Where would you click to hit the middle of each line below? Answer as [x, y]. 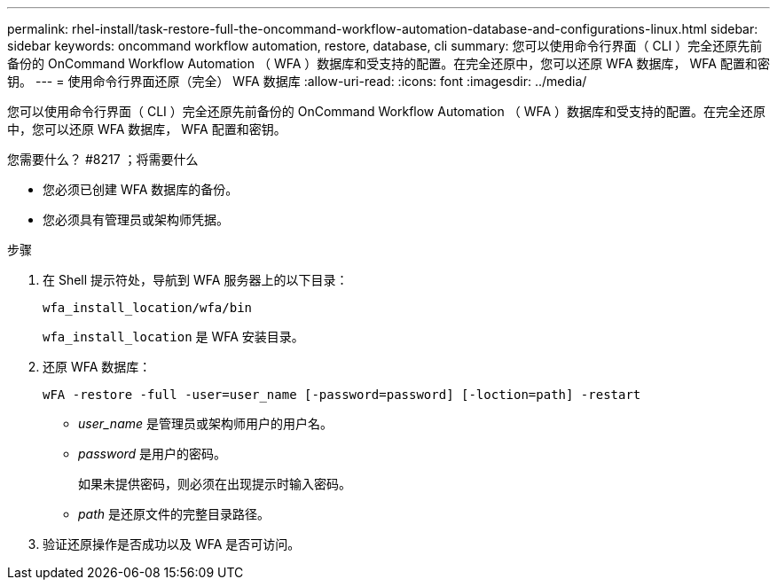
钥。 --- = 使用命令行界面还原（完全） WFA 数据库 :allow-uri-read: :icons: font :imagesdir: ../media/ [297, 81]
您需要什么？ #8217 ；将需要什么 [103, 159]
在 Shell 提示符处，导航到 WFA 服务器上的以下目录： [196, 280]
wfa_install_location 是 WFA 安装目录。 [173, 337]
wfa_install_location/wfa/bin [148, 308]
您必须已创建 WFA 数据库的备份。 [141, 189]
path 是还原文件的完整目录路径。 [174, 514]
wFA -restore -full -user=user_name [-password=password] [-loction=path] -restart [342, 395]
